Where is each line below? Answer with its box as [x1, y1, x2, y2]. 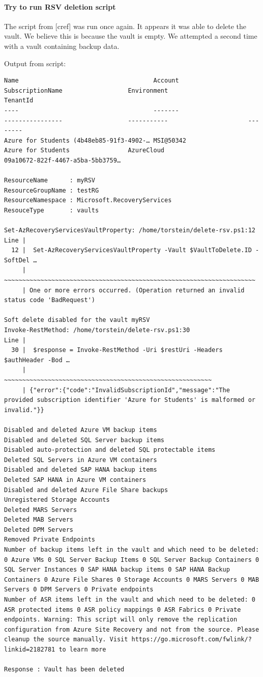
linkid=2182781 [4, 646, 55, 654]
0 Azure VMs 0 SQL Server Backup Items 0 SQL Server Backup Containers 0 [4, 556, 259, 563]
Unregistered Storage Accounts [4, 496, 110, 504]
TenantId [4, 97, 34, 104]
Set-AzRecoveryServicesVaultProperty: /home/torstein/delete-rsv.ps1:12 [4, 227, 255, 234]
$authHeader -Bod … [4, 356, 70, 364]
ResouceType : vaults [4, 206, 99, 214]
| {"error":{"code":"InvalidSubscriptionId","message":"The [22, 386, 230, 394]
